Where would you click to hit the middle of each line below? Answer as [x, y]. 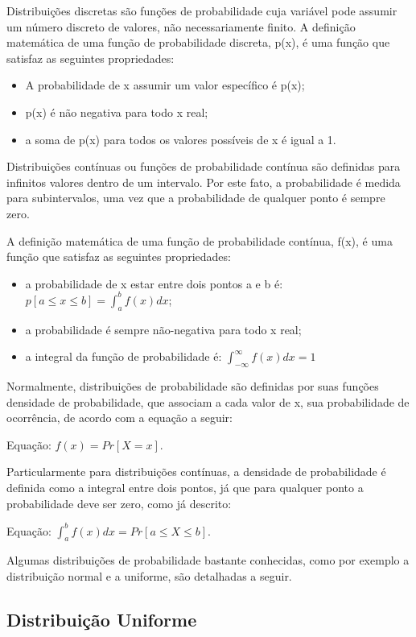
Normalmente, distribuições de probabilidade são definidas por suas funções [193, 386]
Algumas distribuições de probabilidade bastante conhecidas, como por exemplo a [208, 560]
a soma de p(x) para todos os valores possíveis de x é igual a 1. [181, 139]
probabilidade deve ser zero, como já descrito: [119, 503]
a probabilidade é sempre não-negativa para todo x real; [163, 329]
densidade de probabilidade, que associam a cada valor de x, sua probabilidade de [208, 401]
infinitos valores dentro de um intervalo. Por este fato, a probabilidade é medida [204, 182]
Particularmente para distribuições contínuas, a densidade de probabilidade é [196, 472]
